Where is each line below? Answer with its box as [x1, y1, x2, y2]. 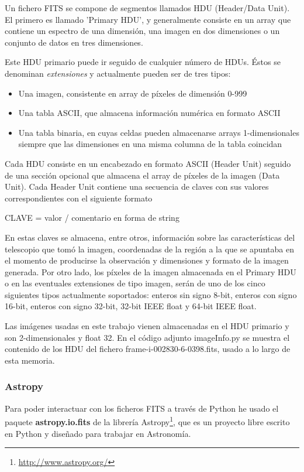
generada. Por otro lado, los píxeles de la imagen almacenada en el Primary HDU [5, 265, 296, 278]
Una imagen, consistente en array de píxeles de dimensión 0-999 [18, 87, 247, 99]
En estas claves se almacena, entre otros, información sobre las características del [5, 231, 295, 243]
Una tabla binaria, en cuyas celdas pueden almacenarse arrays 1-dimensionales [18, 126, 299, 138]
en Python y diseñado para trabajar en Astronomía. [5, 427, 191, 439]
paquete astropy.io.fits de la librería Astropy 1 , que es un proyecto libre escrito [5, 414, 290, 427]
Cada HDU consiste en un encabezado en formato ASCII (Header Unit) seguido [5, 157, 291, 169]
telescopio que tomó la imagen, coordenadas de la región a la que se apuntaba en [5, 242, 294, 255]
